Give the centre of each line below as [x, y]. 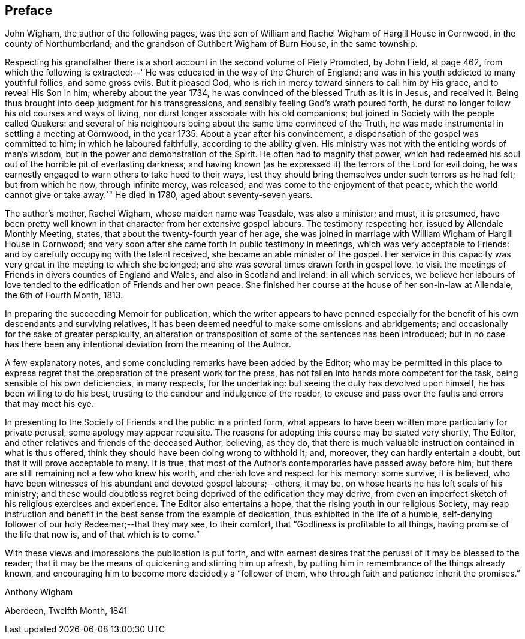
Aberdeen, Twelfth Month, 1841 [66, 611]
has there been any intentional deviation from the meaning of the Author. [148, 344]
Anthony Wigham [39, 592]
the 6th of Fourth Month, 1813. [64, 295]
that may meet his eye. [49, 404]
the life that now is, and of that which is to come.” [102, 535]
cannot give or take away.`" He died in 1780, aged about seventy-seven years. [159, 195]
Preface [29, 10]
